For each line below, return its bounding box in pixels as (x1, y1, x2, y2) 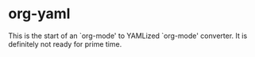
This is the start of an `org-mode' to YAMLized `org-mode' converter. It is (8, 31, 248, 40)
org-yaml (8, 5, 71, 23)
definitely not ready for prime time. (8, 39, 122, 48)
